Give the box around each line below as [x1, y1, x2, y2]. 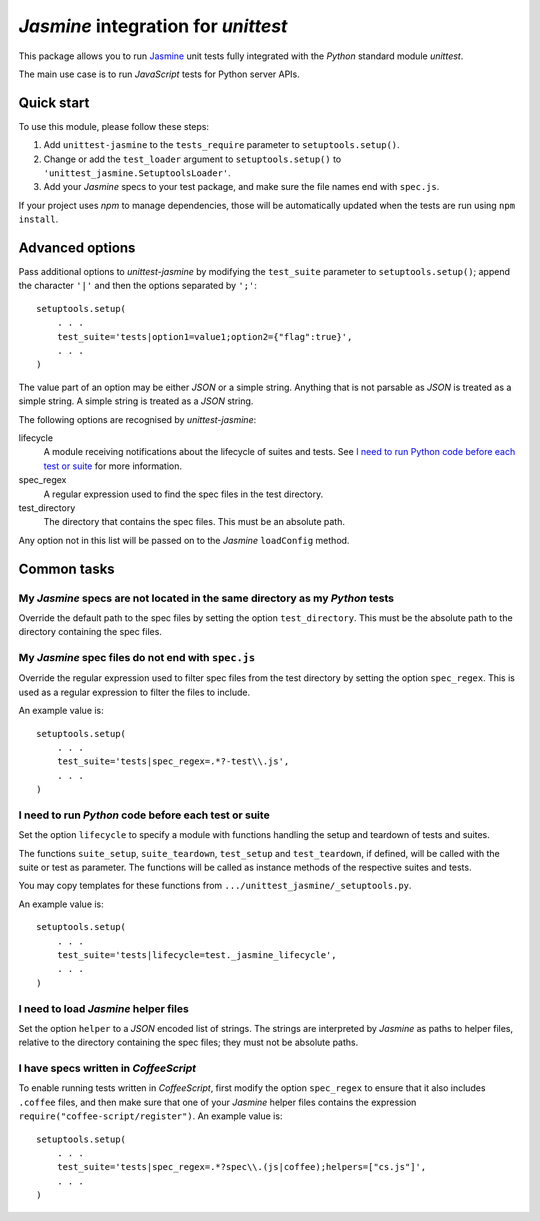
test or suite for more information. [43, 460, 183, 472]
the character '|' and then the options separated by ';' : [18, 280, 257, 292]
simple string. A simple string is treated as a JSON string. [18, 395, 254, 407]
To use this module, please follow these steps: [18, 120, 210, 132]
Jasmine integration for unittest [18, 15, 288, 37]
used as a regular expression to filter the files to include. [18, 686, 250, 698]
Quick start [18, 94, 90, 111]
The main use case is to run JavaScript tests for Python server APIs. [18, 68, 300, 80]
